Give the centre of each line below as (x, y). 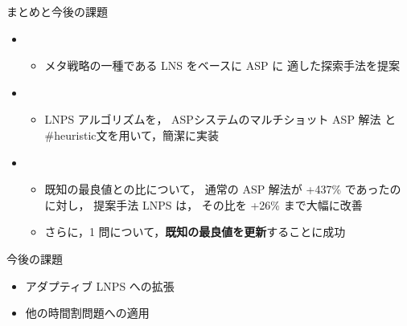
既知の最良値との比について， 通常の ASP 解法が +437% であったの (223, 189)
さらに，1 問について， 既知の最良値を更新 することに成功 (195, 232)
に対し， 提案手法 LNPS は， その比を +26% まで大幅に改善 (203, 204)
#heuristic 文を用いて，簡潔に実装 (132, 134)
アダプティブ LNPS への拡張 (100, 285)
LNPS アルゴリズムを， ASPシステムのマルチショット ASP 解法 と (220, 119)
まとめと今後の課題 (57, 11)
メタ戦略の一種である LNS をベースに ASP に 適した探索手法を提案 (222, 65)
